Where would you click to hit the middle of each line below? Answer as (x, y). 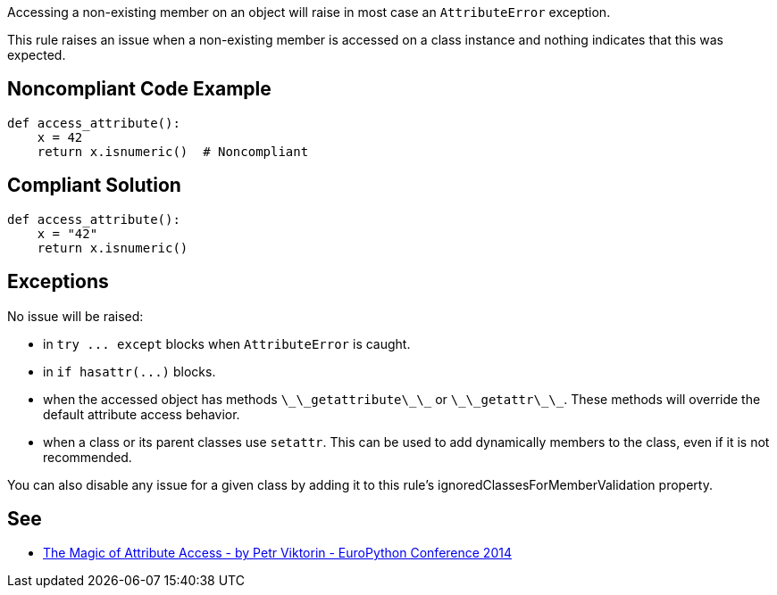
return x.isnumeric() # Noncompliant (173, 151)
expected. (37, 55)
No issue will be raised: (75, 316)
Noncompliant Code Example (139, 89)
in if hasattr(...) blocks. (129, 371)
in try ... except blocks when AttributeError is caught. (227, 343)
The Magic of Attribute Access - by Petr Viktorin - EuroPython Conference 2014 (277, 553)
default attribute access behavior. (142, 414)
